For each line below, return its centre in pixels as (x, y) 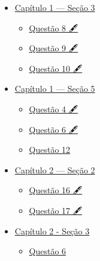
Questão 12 (50, 150)
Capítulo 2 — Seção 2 (55, 169)
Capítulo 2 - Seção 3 (52, 230)
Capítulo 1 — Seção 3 (55, 7)
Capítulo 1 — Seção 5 (55, 89)
